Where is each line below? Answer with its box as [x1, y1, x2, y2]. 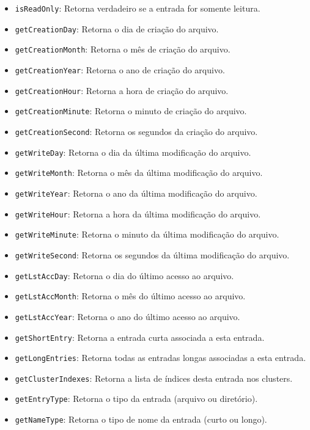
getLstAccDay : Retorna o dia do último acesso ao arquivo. [15, 269, 234, 282]
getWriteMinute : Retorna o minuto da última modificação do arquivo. [15, 228, 279, 241]
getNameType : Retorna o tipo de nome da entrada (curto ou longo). [15, 413, 267, 426]
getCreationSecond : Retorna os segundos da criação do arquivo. [15, 125, 258, 137]
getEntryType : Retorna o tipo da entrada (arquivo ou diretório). [15, 392, 258, 405]
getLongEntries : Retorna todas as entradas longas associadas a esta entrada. [15, 351, 306, 364]
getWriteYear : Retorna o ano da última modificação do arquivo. [15, 186, 257, 199]
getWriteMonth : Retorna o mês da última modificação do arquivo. [15, 166, 263, 179]
